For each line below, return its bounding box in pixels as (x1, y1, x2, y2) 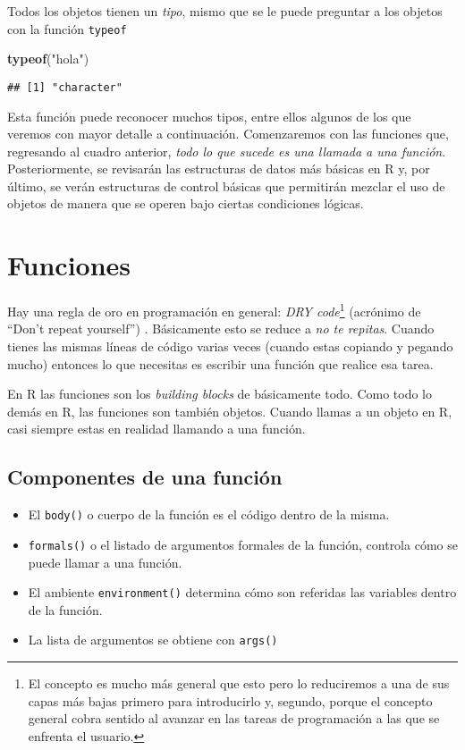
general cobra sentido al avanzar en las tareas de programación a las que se (28, 709, 440, 728)
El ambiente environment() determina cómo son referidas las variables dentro (28, 583, 457, 602)
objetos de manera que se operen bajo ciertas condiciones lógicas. (7, 194, 364, 213)
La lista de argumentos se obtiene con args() (28, 630, 278, 649)
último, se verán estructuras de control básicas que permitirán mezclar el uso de (7, 176, 445, 195)
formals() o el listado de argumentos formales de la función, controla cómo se (28, 535, 458, 553)
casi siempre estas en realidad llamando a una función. (7, 419, 306, 438)
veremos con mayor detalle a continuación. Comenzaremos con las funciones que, (7, 124, 449, 143)
